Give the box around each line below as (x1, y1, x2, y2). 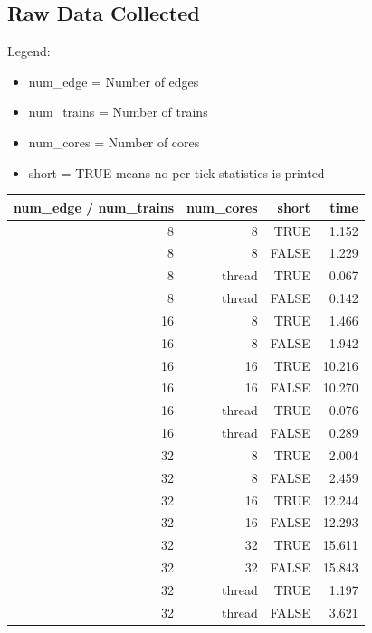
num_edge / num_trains (14, 197, 175, 216)
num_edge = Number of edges (28, 71, 199, 90)
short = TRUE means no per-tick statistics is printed (28, 163, 325, 182)
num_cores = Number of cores (28, 132, 200, 151)
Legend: (7, 42, 51, 61)
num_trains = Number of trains (28, 102, 208, 121)
